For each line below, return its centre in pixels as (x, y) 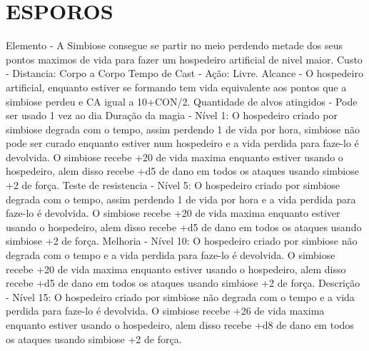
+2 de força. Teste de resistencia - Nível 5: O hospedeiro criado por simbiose (173, 185)
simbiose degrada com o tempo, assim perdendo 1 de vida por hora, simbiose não (183, 129)
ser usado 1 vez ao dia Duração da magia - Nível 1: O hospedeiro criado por (172, 115)
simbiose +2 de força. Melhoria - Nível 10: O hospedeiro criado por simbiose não (182, 241)
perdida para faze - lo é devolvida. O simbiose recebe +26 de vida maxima (165, 311)
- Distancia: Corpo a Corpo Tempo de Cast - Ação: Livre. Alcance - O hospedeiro (184, 73)
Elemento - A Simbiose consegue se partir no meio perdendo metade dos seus (175, 45)
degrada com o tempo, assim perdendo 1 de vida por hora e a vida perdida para (181, 199)
